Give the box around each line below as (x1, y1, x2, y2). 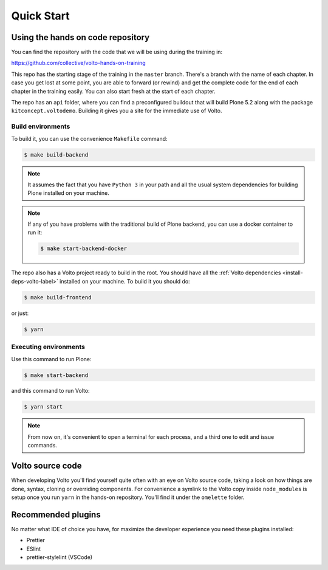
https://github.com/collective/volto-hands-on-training (11, 59, 146, 67)
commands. (27, 442, 58, 449)
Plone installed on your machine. (27, 189, 109, 197)
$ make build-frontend (24, 294, 92, 300)
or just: (11, 310, 29, 317)
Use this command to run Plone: (11, 355, 92, 362)
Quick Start (11, 9, 70, 22)
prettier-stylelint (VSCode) (26, 554, 93, 561)
